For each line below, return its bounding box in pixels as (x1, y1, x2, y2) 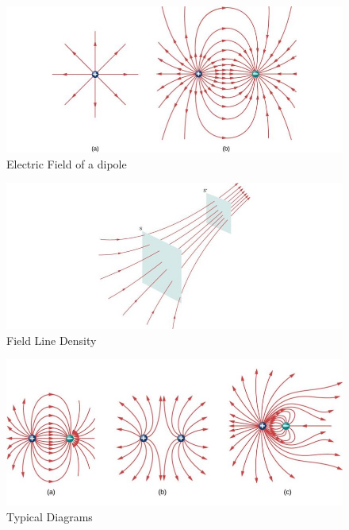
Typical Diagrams (6, 508, 93, 524)
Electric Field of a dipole (6, 155, 127, 172)
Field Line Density (6, 331, 97, 348)
